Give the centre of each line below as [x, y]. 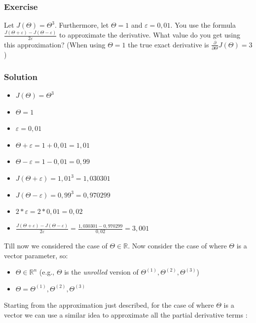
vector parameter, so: [36, 255]
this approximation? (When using [55, 44]
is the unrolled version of [101, 272]
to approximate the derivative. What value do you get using [150, 35]
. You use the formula [203, 25]
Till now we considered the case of [56, 245]
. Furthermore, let [82, 25]
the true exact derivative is [168, 44]
